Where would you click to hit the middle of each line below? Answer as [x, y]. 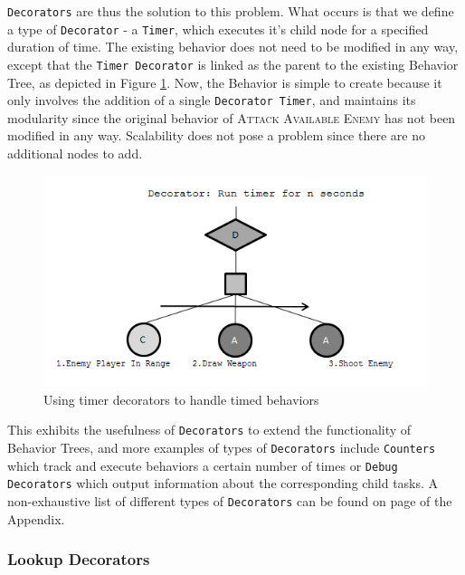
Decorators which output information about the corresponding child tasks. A [223, 483]
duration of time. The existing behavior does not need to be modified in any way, [233, 47]
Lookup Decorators [79, 559]
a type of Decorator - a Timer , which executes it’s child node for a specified [218, 29]
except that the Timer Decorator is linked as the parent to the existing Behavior [233, 64]
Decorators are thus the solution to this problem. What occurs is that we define [231, 11]
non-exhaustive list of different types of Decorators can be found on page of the [230, 500]
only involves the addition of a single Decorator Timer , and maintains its [212, 100]
